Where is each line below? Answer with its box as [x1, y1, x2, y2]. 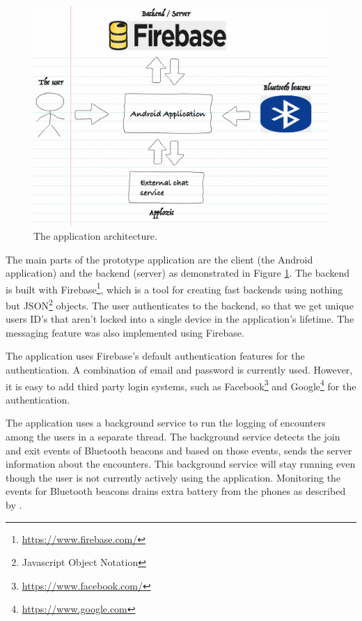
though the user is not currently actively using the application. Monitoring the [6, 470, 341, 484]
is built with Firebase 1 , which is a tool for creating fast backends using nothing [6, 279, 343, 296]
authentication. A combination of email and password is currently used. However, [6, 362, 353, 376]
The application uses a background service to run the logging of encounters [6, 415, 326, 430]
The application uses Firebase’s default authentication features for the [6, 348, 305, 363]
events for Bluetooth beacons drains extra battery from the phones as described [6, 484, 346, 498]
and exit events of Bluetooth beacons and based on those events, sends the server [6, 443, 352, 457]
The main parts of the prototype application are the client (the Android [6, 252, 313, 266]
